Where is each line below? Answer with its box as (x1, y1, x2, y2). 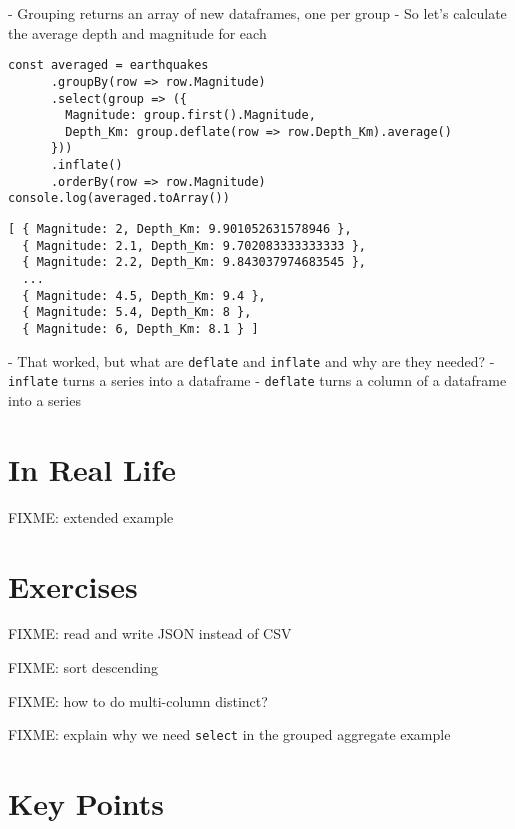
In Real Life (8, 448, 176, 489)
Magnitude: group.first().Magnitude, (65, 108, 316, 123)
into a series (8, 390, 81, 410)
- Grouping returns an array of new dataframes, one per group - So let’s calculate (8, 3, 507, 23)
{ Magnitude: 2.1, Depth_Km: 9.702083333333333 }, (22, 238, 366, 253)
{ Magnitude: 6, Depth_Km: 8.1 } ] (22, 322, 259, 337)
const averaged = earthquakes (8, 58, 209, 73)
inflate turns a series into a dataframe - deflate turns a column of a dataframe (8, 370, 507, 391)
